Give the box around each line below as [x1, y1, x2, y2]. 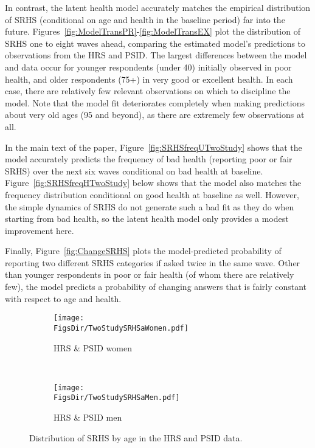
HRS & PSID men [54, 411, 122, 424]
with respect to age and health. [5, 292, 122, 305]
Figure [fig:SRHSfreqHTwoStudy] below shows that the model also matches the [5, 176, 302, 189]
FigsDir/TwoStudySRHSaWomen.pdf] [54, 323, 189, 333]
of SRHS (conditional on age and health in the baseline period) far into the [5, 13, 285, 26]
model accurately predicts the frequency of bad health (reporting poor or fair [5, 153, 292, 165]
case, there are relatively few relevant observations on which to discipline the [5, 84, 291, 97]
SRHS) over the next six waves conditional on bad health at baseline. [5, 164, 263, 177]
